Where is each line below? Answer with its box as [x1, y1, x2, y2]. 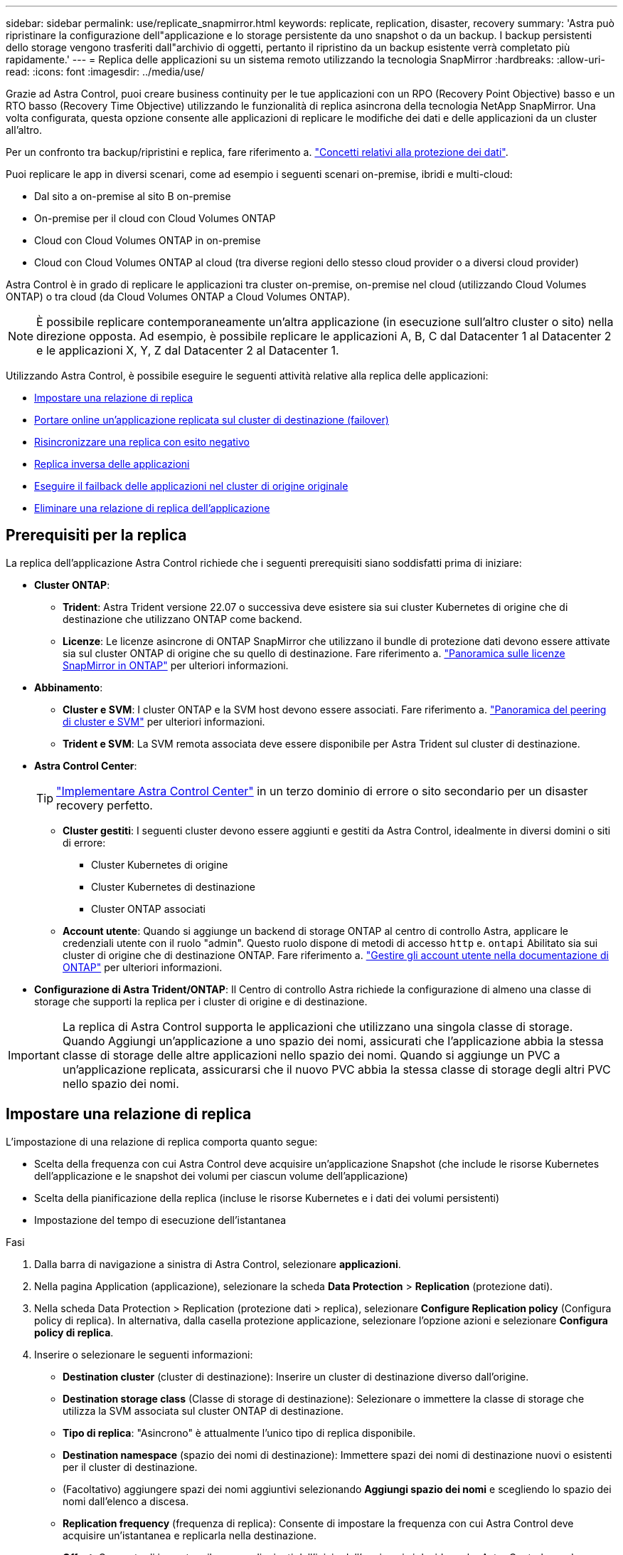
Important [8, 1047, 60, 1062]
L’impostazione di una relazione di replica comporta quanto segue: [6, 1135, 318, 1148]
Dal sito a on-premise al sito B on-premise [34, 190, 231, 202]
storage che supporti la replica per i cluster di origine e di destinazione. [34, 995, 368, 1007]
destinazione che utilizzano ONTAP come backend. [63, 612, 302, 625]
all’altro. [6, 124, 43, 136]
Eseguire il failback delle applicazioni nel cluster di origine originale [34, 480, 348, 492]
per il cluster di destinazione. [63, 1460, 198, 1473]
